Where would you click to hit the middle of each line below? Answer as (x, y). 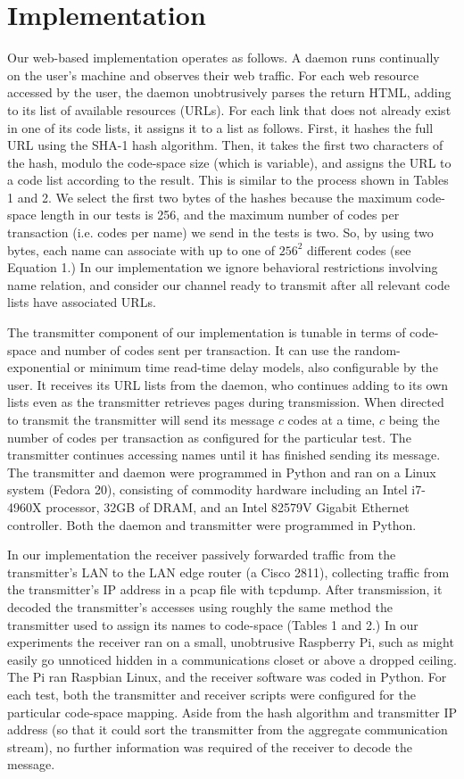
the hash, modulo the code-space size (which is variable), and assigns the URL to (229, 162)
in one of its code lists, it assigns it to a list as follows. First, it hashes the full (220, 127)
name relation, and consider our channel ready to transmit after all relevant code (228, 284)
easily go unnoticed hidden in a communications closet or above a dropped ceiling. (232, 659)
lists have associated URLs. (82, 302)
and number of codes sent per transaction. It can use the (195, 349)
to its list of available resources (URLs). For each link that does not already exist (229, 109)
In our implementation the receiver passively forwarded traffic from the (202, 555)
